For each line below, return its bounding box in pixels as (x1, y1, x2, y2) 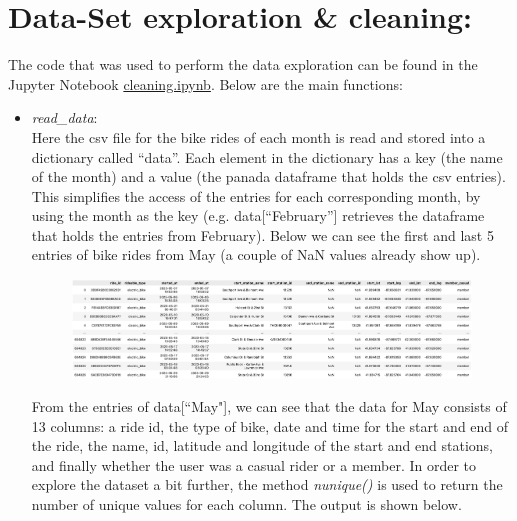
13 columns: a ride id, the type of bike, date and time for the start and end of (31, 415, 509, 436)
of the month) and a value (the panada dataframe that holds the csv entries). (31, 166, 506, 187)
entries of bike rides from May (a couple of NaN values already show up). (31, 244, 481, 265)
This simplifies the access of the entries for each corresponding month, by (31, 185, 481, 206)
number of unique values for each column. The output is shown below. (31, 493, 462, 514)
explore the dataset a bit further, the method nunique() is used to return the (31, 474, 503, 495)
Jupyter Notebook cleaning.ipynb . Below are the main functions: (8, 73, 403, 94)
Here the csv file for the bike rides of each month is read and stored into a (31, 126, 486, 147)
